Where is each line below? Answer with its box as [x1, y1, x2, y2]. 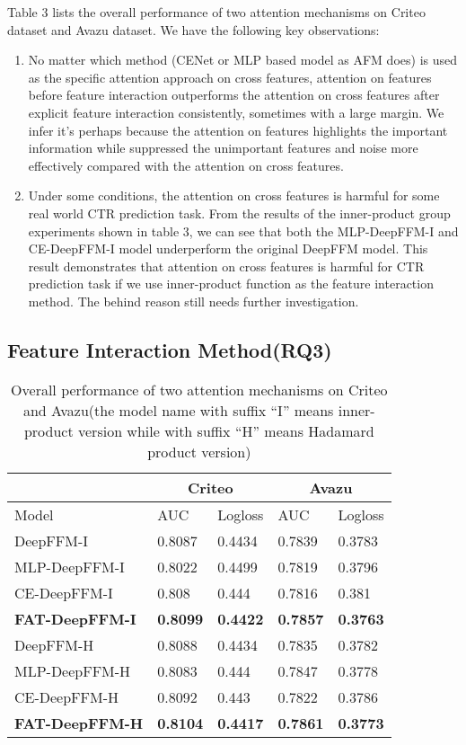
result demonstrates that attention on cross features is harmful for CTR [28, 256, 425, 275]
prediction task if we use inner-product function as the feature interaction [28, 274, 434, 293]
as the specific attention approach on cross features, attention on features [28, 67, 432, 86]
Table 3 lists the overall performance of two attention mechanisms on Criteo [7, 3, 426, 21]
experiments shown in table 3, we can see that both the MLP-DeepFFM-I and [28, 221, 459, 240]
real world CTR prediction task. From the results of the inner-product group [28, 203, 451, 222]
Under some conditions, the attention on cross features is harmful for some [28, 186, 440, 205]
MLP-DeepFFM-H [14, 660, 131, 681]
